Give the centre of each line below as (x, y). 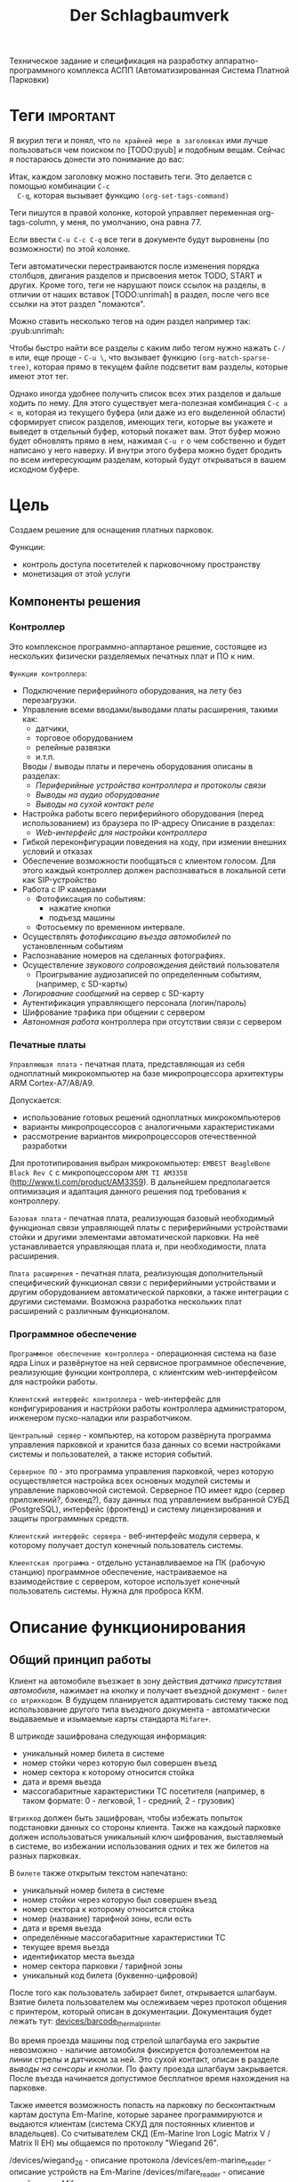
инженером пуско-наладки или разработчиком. (101, 1418)
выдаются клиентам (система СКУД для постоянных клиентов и (132, 2124)
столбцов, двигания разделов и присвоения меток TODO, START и (136, 276)
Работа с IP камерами (64, 889)
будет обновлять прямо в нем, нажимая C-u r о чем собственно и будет (148, 441)
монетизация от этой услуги (76, 574)
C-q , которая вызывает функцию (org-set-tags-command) (123, 196)
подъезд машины (82, 917)
